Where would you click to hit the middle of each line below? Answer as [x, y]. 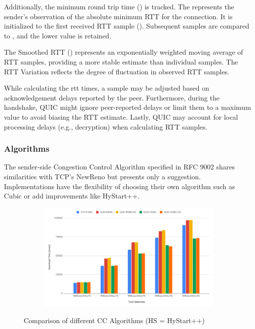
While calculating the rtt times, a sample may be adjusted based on [107, 88]
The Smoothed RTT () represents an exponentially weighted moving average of [124, 52]
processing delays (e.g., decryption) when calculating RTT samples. [106, 126]
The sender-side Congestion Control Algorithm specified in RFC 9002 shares [120, 167]
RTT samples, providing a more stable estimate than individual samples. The [121, 61]
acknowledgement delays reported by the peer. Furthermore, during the [112, 97]
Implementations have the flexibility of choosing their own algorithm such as [120, 186]
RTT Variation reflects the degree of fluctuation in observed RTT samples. [117, 71]
